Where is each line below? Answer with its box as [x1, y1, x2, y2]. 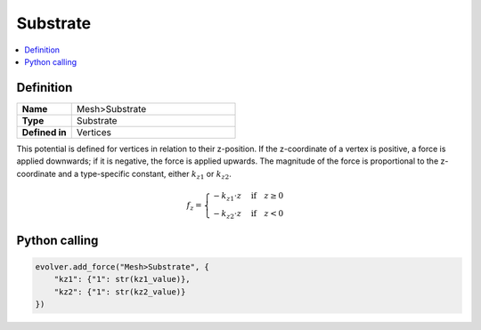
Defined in [21, 125, 67, 138]
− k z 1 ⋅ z [213, 190, 242, 203]
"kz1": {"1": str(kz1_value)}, [53, 274, 191, 285]
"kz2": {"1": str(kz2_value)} [53, 286, 186, 297]
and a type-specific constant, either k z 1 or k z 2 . [58, 168, 232, 181]
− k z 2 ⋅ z [213, 208, 242, 221]
